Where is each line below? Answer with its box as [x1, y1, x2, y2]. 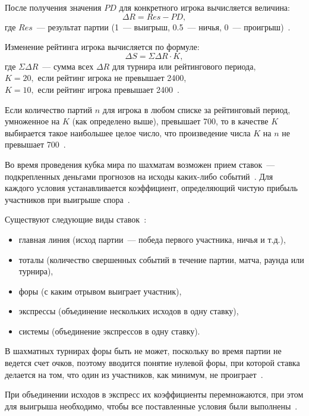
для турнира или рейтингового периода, [112, 60, 256, 72]
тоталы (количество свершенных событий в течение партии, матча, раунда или [18, 253, 304, 265]
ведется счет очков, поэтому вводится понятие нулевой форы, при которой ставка [5, 356, 300, 369]
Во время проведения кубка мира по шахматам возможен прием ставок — [5, 158, 275, 170]
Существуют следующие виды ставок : [5, 213, 147, 226]
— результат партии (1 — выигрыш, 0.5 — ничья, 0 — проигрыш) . [36, 20, 291, 33]
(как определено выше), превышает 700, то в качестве [72, 115, 269, 127]
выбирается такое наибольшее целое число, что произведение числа [5, 126, 251, 139]
